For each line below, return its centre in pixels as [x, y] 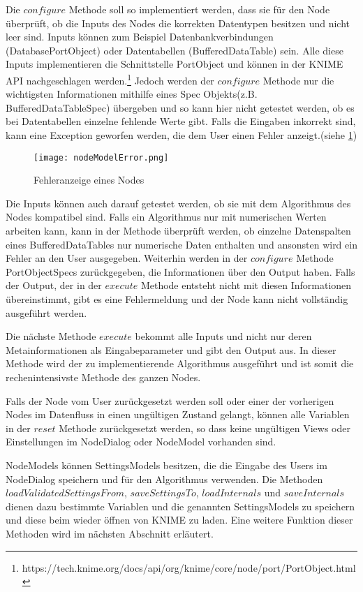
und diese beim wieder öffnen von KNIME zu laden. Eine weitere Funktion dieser [179, 520]
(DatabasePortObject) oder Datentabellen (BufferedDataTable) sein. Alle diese [175, 50]
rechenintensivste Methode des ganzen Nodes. [103, 377]
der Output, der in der [54, 285]
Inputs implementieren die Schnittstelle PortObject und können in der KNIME [175, 64]
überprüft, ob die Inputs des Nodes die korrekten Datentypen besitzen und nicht [178, 23]
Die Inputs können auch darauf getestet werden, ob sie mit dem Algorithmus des [178, 203]
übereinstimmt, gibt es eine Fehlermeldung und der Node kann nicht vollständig [177, 299]
